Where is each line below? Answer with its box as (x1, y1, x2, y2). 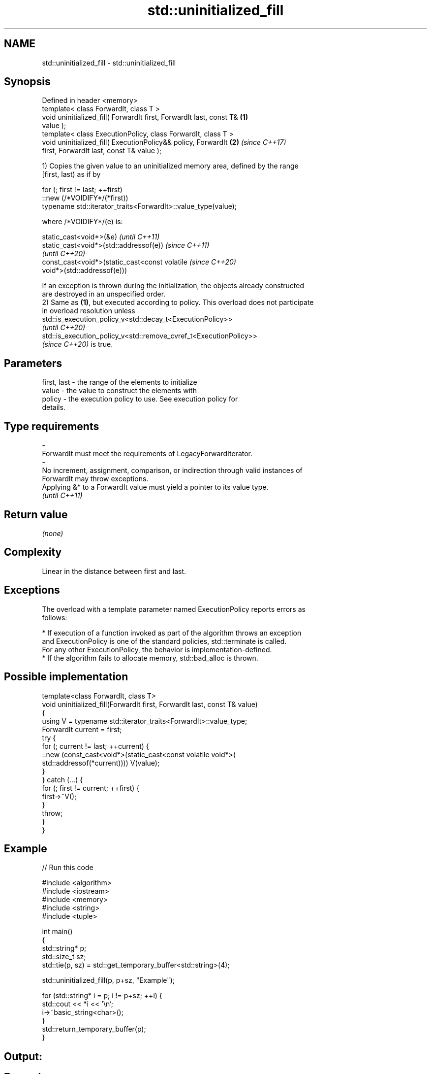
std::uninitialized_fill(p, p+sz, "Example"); (42, 976, 175, 985)
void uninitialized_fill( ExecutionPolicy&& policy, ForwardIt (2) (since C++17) (42, 138, 286, 147)
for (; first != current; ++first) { (42, 783, 140, 792)
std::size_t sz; (42, 952, 86, 961)
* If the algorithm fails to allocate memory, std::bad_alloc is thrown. (42, 653, 258, 662)
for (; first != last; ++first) (42, 185, 123, 194)
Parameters (4, 357, 62, 369)
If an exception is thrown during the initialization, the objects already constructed (42, 281, 305, 290)
